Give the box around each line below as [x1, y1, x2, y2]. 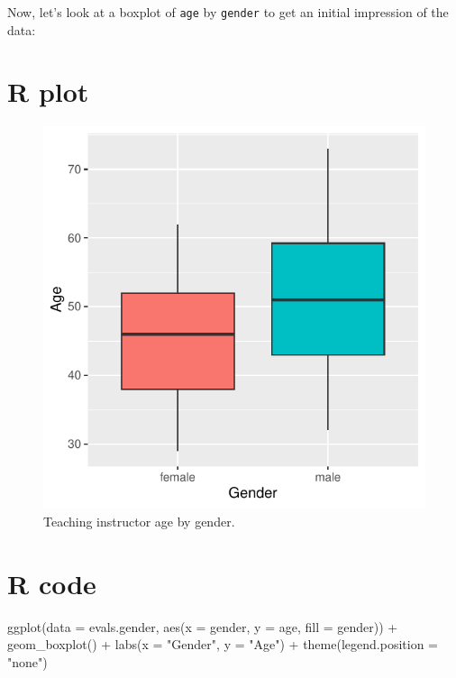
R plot [7, 73, 89, 110]
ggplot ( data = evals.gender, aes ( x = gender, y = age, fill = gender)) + [7, 617, 398, 636]
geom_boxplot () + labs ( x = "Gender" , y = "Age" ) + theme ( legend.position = [7, 635, 438, 654]
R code [7, 564, 96, 601]
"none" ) [7, 652, 48, 671]
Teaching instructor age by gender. [43, 511, 235, 530]
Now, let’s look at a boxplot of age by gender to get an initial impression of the [7, 3, 449, 21]
